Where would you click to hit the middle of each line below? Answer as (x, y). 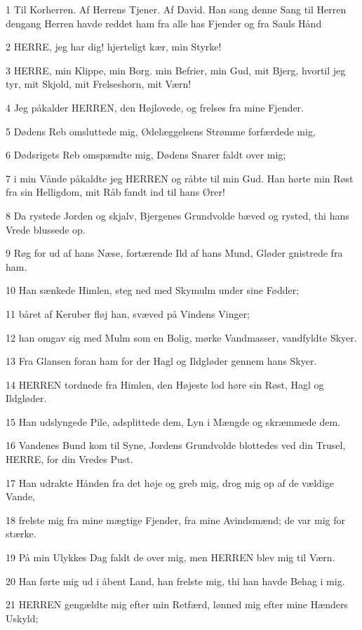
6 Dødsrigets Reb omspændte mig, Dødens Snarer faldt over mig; (146, 155)
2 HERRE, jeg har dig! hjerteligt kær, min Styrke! (114, 47)
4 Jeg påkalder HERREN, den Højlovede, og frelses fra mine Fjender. (155, 107)
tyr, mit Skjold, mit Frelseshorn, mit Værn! (99, 84)
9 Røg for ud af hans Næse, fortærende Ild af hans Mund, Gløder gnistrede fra (174, 253)
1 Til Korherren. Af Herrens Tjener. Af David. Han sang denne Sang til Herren (176, 9)
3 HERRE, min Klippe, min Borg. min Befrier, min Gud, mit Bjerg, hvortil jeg (176, 70)
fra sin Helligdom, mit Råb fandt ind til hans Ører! (115, 192)
